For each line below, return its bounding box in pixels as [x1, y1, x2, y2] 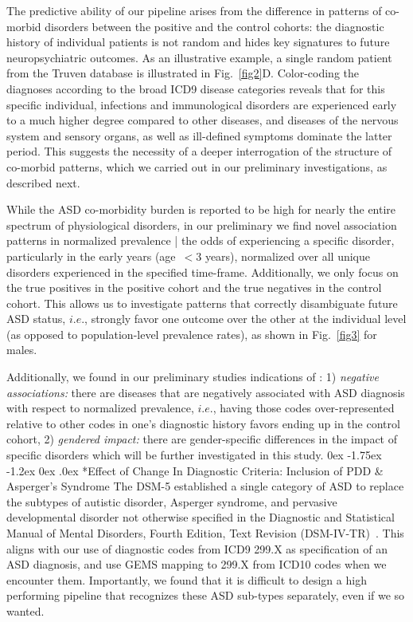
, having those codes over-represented [212, 400, 395, 416]
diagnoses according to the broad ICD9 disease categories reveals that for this [6, 80, 385, 96]
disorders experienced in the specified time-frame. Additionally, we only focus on [6, 263, 399, 280]
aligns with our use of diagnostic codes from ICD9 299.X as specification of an [6, 540, 388, 557]
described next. [6, 174, 80, 191]
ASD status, [6, 310, 66, 327]
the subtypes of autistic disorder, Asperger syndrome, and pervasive [6, 493, 337, 510]
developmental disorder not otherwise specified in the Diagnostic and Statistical [6, 509, 395, 526]
